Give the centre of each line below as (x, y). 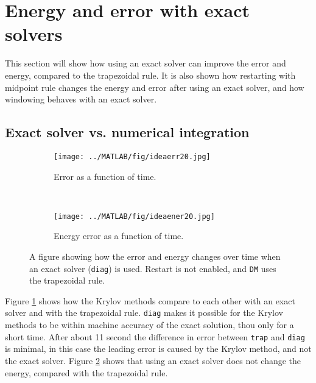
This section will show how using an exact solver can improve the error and (146, 63)
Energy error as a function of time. (119, 236)
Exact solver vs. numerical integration (127, 132)
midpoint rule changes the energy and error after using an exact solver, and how (155, 87)
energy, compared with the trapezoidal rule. (86, 372)
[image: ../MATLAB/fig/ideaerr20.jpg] (132, 156)
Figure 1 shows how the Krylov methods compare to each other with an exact (150, 300)
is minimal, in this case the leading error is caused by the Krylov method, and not (158, 349)
